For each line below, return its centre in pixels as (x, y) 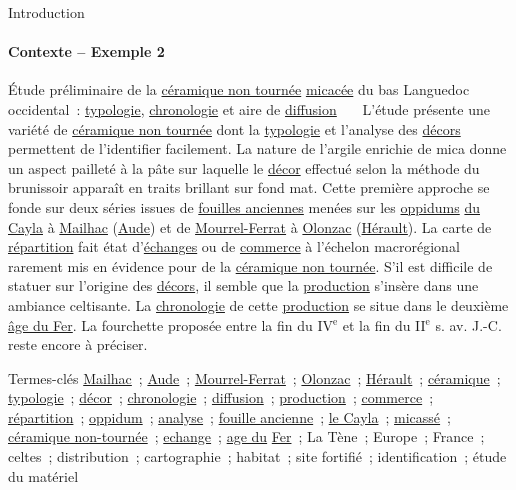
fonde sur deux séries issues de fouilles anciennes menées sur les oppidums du (244, 206)
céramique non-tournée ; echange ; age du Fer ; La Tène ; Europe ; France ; (246, 436)
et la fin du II (384, 324)
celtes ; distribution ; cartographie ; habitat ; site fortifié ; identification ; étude (257, 456)
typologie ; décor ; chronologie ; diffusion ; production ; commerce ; (221, 397)
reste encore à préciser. (78, 344)
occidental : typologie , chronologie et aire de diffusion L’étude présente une (249, 108)
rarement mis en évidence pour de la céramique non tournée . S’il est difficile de (250, 265)
